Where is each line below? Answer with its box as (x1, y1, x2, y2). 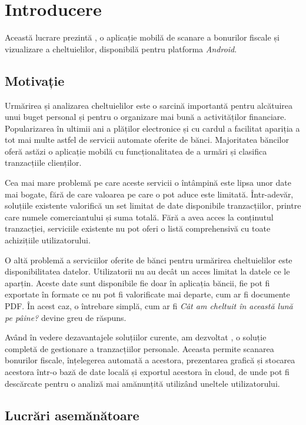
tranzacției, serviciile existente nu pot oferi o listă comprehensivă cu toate (5, 222, 271, 235)
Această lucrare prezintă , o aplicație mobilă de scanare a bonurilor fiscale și (5, 31, 280, 43)
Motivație (5, 71, 65, 89)
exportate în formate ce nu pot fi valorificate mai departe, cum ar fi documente (5, 288, 290, 300)
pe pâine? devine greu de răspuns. (5, 311, 127, 323)
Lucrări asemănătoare (5, 406, 139, 424)
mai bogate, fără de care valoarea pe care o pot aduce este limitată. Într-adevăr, (5, 188, 294, 200)
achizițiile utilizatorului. (5, 234, 91, 246)
